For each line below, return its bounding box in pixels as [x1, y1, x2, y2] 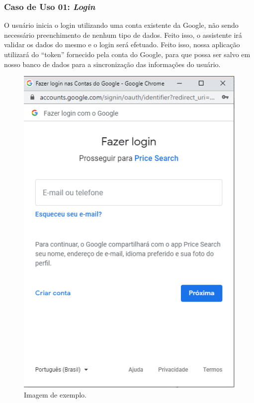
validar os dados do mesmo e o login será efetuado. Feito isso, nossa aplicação [4, 39, 240, 50]
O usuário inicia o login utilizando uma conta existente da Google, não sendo [4, 20, 239, 30]
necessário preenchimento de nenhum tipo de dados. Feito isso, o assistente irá [4, 29, 242, 40]
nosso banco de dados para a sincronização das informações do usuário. [4, 59, 221, 69]
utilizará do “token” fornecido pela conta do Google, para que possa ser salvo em [4, 49, 251, 59]
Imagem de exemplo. [24, 389, 86, 400]
